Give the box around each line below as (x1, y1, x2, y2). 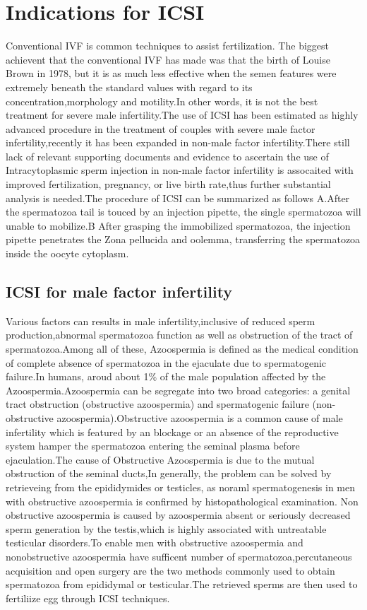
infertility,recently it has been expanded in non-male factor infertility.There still (6, 135, 350, 150)
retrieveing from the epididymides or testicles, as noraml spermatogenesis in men (6, 479, 356, 494)
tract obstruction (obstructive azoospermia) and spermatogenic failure (6, 397, 309, 411)
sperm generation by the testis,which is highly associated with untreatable (6, 521, 327, 536)
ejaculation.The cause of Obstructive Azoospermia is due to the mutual (6, 452, 315, 467)
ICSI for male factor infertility (6, 281, 233, 303)
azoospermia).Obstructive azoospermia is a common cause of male (56, 410, 343, 425)
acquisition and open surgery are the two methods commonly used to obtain (6, 563, 335, 577)
